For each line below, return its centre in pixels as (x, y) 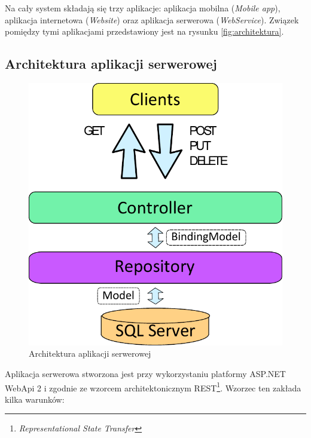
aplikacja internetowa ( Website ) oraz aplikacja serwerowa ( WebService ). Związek (152, 19)
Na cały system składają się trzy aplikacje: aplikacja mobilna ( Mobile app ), (143, 8)
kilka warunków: (35, 399)
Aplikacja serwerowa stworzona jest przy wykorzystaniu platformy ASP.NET (145, 373)
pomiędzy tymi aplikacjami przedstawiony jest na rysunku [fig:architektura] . (144, 31)
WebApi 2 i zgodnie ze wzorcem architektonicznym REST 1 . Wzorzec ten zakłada (153, 387)
